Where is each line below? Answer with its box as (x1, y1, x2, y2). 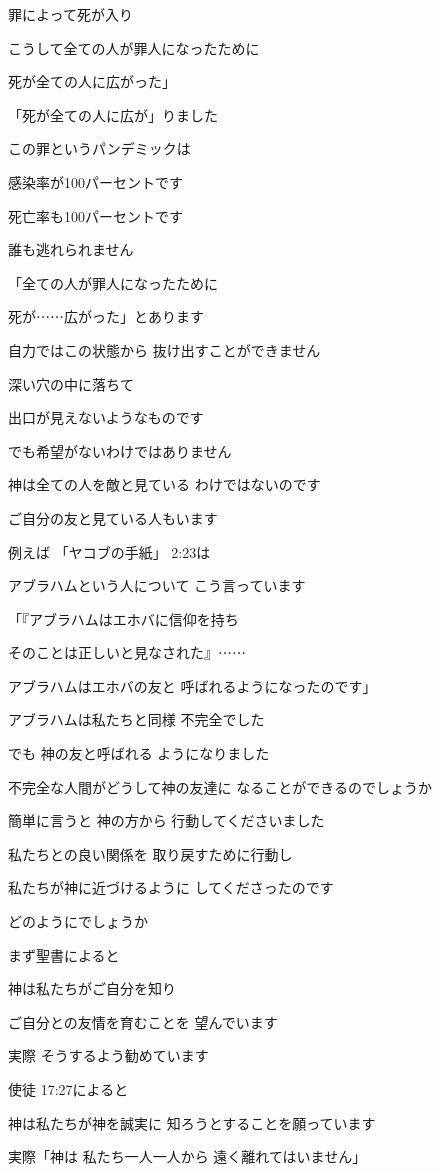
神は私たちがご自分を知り (8, 978, 176, 999)
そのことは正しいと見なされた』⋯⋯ (8, 642, 246, 663)
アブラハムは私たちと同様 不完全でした (8, 709, 265, 730)
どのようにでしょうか (8, 911, 148, 932)
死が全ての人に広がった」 (8, 71, 176, 92)
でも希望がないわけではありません (8, 440, 232, 461)
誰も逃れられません (8, 239, 134, 260)
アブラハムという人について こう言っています (8, 575, 306, 596)
